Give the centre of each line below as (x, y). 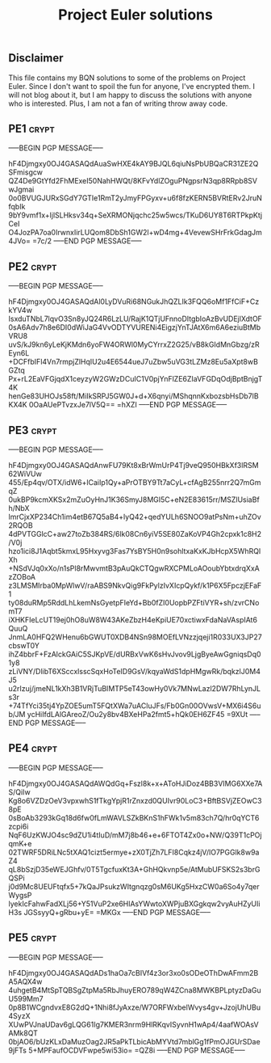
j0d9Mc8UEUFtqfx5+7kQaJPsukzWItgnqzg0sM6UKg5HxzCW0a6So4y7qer (134, 886)
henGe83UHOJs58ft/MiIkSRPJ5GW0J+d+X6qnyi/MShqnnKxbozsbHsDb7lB (134, 396)
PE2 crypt (33, 266)
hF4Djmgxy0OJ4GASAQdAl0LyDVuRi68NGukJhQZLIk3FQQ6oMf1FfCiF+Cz (134, 302)
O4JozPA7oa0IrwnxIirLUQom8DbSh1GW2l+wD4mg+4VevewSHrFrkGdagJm (135, 233)
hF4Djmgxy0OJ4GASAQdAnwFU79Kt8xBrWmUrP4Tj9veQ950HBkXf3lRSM (134, 466)
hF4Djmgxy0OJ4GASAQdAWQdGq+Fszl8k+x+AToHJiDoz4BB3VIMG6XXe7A (135, 783)
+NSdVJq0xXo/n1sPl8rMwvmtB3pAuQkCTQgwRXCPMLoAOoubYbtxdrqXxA (134, 568)
